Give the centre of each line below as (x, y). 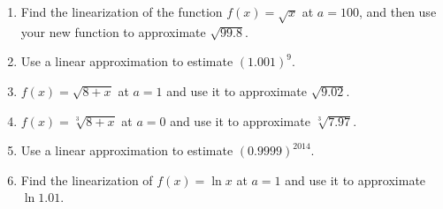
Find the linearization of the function (122, 11)
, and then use (397, 11)
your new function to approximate (113, 31)
